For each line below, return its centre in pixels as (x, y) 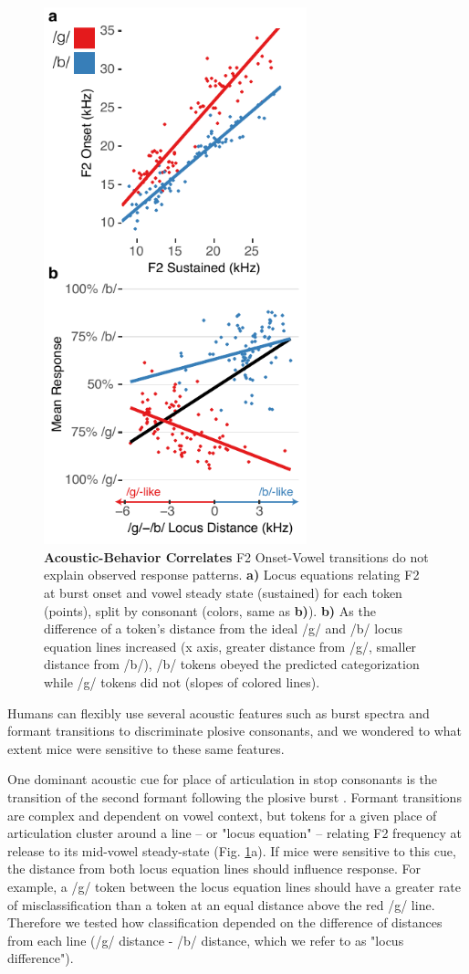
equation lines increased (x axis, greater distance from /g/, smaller (230, 646)
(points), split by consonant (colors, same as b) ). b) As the (210, 610)
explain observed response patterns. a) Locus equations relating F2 (232, 575)
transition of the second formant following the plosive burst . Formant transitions (234, 797)
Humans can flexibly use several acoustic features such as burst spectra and (219, 712)
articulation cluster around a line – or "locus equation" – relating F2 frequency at (234, 833)
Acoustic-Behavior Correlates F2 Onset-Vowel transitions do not (236, 556)
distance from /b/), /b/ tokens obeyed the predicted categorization (232, 664)
